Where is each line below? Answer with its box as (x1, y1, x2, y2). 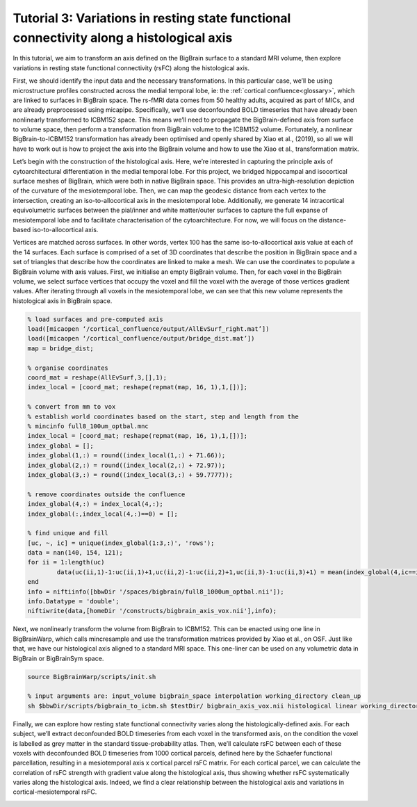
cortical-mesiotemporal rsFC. (13, 788, 97, 796)
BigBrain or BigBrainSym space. (13, 654, 104, 662)
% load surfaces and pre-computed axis (27, 315, 163, 323)
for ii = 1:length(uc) (27, 558, 105, 566)
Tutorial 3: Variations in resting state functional (13, 10, 291, 26)
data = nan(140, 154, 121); (27, 549, 123, 557)
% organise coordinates (27, 364, 109, 372)
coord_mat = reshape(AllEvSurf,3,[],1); (27, 374, 167, 382)
